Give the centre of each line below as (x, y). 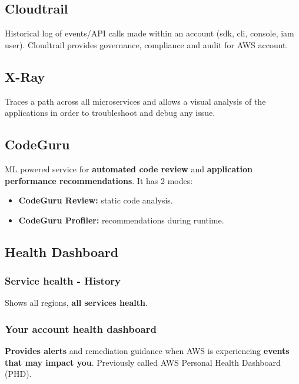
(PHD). (18, 374)
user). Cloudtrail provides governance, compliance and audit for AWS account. (147, 44)
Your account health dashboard (81, 328)
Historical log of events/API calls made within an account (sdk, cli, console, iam (149, 33)
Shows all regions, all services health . (76, 303)
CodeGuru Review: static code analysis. (96, 200)
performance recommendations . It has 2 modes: (99, 180)
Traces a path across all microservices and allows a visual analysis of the (135, 101)
